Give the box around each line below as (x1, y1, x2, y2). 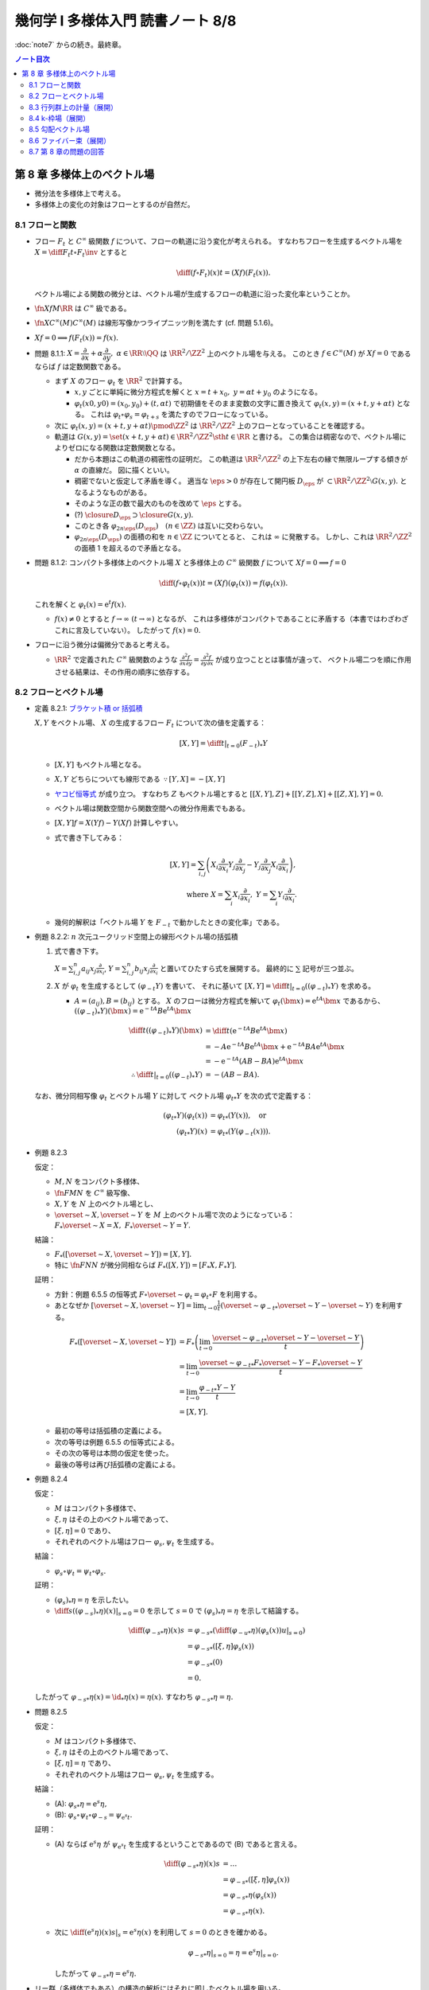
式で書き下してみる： (54, 833, 125, 842)
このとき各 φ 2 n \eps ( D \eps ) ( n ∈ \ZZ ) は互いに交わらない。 (74, 521, 268, 533)
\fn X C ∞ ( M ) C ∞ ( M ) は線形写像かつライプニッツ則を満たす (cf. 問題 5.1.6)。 (34, 317, 278, 328)
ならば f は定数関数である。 (34, 361, 126, 371)
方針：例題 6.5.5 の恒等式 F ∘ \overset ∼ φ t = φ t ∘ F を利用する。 (54, 1290, 261, 1301)
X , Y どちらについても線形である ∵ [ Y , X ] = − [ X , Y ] (54, 775, 226, 784)
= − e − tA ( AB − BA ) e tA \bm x (205, 1055, 304, 1066)
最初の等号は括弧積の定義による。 (54, 1426, 166, 1436)
